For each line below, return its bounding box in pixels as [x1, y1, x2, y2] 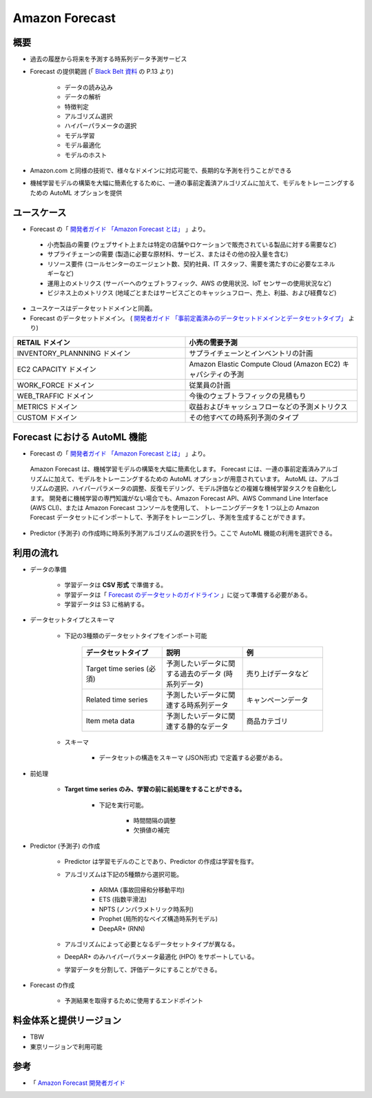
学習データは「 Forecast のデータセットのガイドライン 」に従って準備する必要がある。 [64, 590, 311, 599]
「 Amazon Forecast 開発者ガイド [30, 1079, 126, 1087]
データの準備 [30, 565, 67, 573]
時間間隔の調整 [133, 817, 176, 825]
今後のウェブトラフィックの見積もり [189, 391, 307, 400]
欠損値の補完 [133, 826, 170, 834]
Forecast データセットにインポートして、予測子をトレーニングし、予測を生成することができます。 [30, 514, 309, 522]
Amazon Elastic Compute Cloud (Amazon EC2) [189, 359, 341, 369]
